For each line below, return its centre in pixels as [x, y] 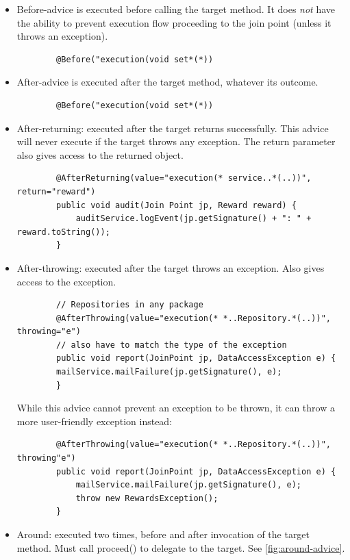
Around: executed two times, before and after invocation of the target [163, 534]
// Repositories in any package [130, 305]
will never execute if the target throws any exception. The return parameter [176, 141]
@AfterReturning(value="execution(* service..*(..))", [184, 178]
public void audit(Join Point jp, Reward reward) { [176, 205]
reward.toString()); [63, 232]
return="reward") [56, 191]
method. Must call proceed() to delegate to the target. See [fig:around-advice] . [181, 547]
